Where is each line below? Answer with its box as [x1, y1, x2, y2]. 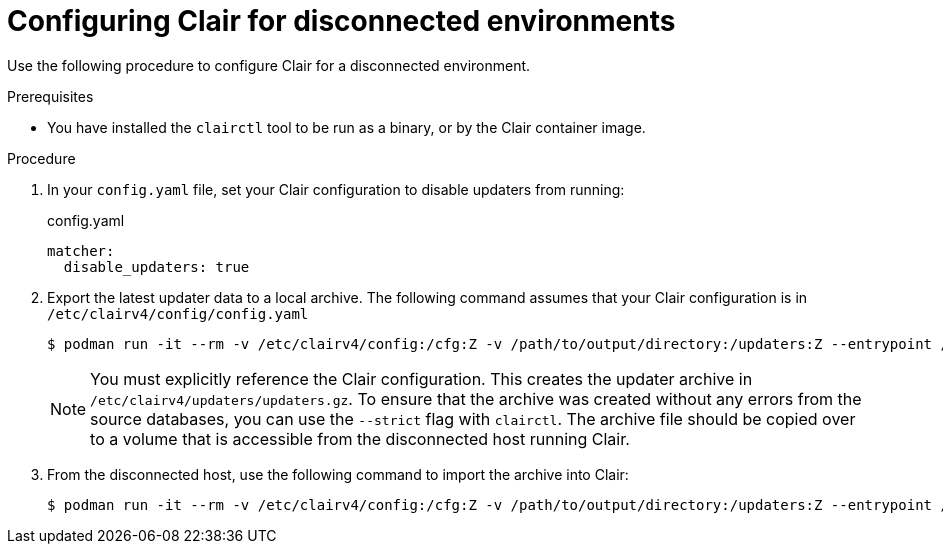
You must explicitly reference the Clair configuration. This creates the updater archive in [90, 368, 753, 389]
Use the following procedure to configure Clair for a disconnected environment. [7, 56, 531, 74]
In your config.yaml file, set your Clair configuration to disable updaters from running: [47, 180, 625, 198]
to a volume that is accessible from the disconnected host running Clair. [90, 428, 630, 449]
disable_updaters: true [63, 258, 250, 275]
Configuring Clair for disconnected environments [7, 4, 676, 38]
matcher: [47, 242, 115, 259]
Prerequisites [7, 87, 94, 105]
